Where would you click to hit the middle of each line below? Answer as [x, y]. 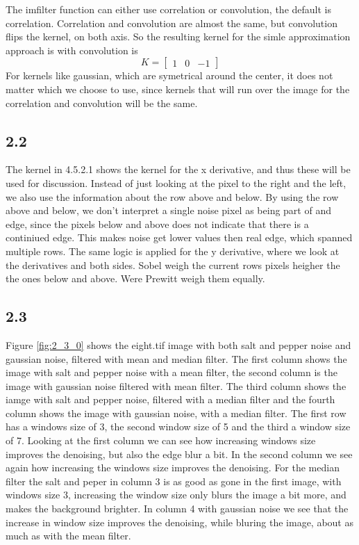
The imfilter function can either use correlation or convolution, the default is [168, 9]
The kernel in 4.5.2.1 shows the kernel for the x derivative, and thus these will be [178, 169]
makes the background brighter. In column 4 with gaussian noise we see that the [177, 509]
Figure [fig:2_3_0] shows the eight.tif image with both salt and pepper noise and [178, 344]
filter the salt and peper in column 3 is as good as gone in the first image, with [174, 481]
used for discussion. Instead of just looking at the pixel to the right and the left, [176, 182]
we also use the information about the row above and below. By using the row [172, 196]
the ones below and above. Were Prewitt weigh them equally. [135, 278]
